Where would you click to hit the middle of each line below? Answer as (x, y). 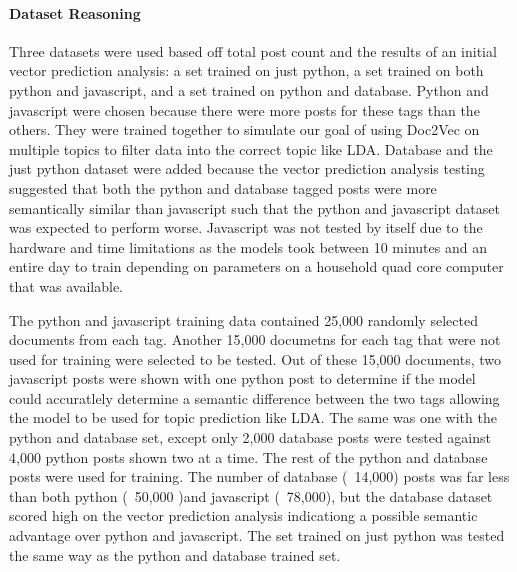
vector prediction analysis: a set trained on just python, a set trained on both (246, 70)
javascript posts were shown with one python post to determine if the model (242, 378)
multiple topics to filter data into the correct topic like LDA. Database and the (251, 148)
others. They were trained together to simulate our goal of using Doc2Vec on (244, 129)
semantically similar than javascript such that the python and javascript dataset (254, 207)
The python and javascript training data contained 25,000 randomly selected (243, 319)
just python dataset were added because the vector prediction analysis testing (247, 168)
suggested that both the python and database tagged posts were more (223, 187)
